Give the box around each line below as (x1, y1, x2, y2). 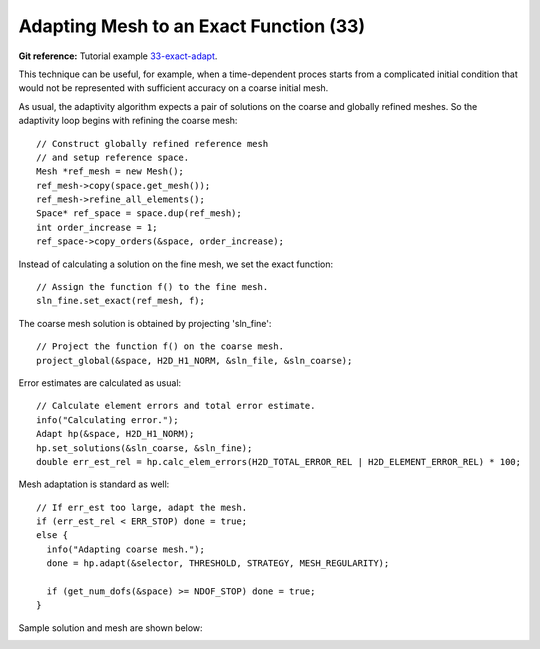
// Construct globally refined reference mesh (36, 138, 269, 149)
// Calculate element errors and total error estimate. (36, 400, 316, 412)
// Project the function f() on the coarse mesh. (36, 341, 285, 352)
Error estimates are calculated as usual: (18, 376, 182, 389)
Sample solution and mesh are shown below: (18, 621, 204, 634)
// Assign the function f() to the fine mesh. (36, 281, 269, 293)
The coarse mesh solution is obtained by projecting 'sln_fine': (18, 317, 272, 329)
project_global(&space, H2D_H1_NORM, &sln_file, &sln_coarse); (36, 355, 353, 366)
